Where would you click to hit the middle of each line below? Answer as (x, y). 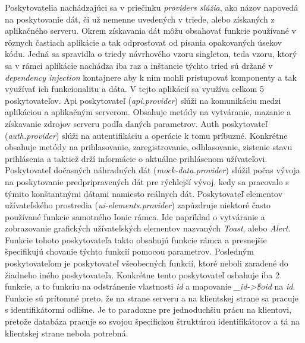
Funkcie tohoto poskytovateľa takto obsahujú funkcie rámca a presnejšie (136, 239)
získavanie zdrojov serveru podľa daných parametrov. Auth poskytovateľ (136, 123)
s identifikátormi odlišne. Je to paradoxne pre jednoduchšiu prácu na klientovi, (148, 309)
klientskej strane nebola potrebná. (67, 333)
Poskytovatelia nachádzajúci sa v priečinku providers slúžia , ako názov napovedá (152, 7)
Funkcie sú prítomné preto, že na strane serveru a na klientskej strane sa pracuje (152, 298)
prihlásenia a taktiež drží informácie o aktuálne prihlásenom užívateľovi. (136, 158)
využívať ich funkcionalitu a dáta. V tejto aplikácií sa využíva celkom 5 (135, 89)
